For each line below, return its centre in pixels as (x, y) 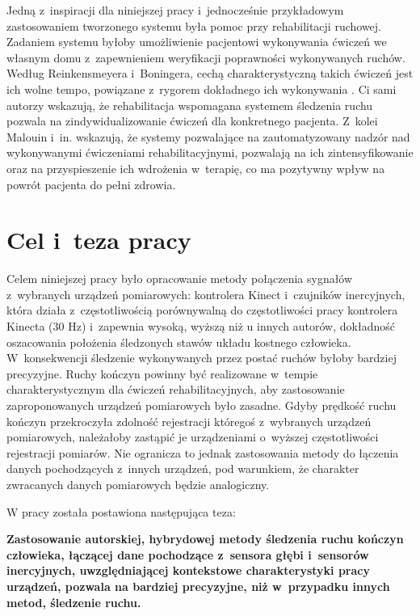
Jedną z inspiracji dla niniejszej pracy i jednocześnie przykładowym (175, 10)
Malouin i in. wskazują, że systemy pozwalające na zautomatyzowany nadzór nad (208, 136)
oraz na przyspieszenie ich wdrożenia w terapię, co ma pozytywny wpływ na (196, 168)
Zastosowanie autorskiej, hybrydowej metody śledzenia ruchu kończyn (205, 539)
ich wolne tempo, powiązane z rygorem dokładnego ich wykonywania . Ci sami (202, 89)
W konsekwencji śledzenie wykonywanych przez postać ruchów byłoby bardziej (202, 358)
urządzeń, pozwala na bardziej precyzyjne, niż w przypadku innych (198, 586)
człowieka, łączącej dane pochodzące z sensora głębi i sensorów (188, 554)
